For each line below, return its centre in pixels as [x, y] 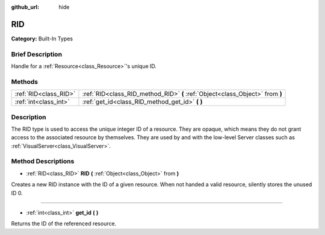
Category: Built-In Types [42, 39]
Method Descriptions [43, 161]
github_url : [25, 7]
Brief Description [37, 54]
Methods [25, 81]
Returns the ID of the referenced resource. [64, 224]
